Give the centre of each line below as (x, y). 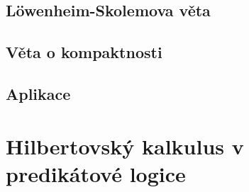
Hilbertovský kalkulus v (125, 146)
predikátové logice (96, 173)
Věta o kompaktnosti (84, 52)
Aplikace (38, 93)
